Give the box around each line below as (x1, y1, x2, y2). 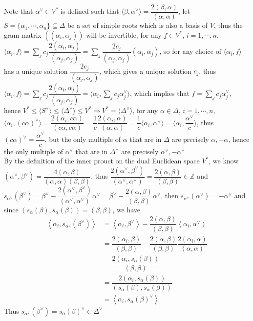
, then (161, 190, 178, 201)
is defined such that (61, 6, 119, 16)
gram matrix (4, 29, 42, 40)
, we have (112, 204, 141, 214)
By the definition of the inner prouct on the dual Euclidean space (4, 156, 200, 166)
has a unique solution (4, 66, 68, 76)
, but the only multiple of (44, 134, 121, 144)
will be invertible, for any (86, 29, 162, 40)
